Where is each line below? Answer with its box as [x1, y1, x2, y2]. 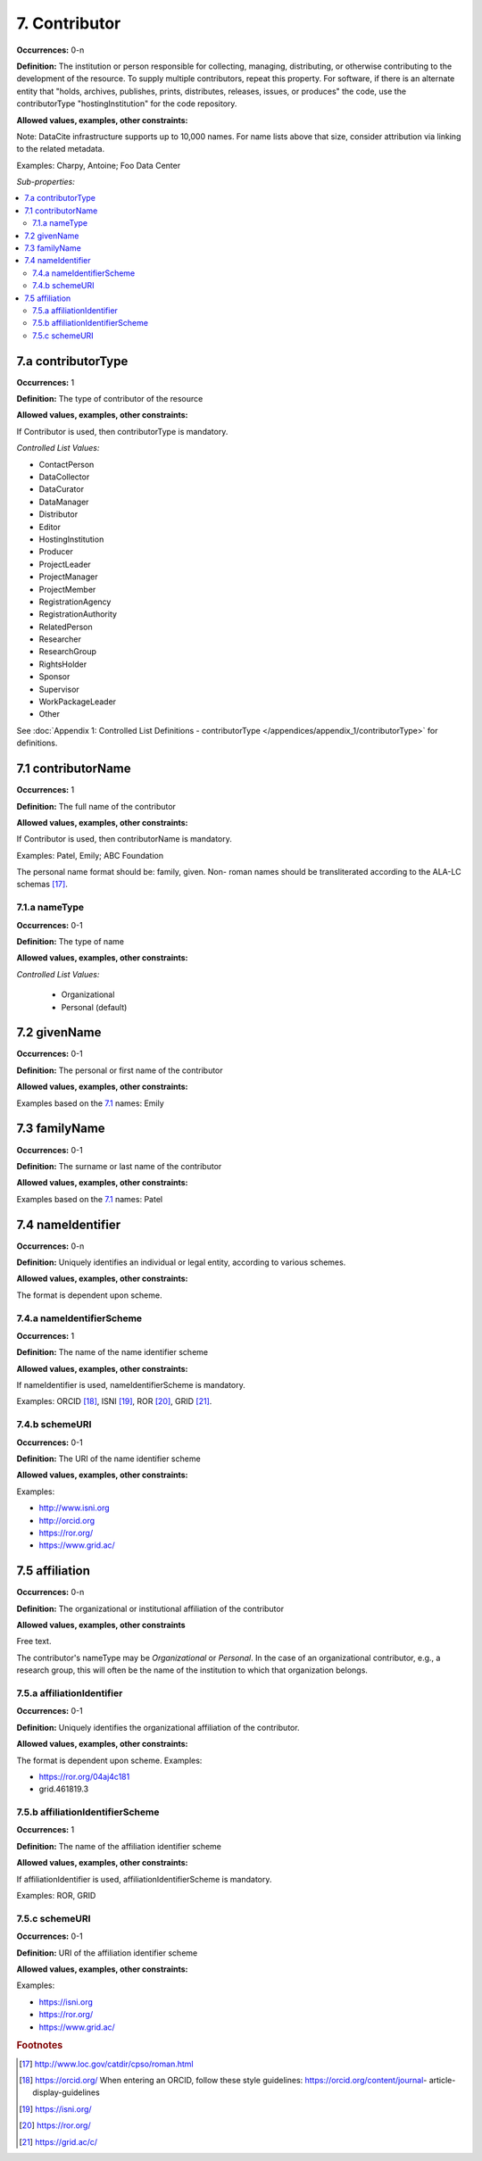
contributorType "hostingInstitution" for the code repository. [16, 98, 237, 109]
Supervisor [38, 684, 79, 694]
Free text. [16, 1636, 52, 1647]
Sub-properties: [16, 177, 75, 187]
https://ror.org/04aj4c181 [38, 1771, 130, 1782]
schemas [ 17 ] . [16, 879, 69, 890]
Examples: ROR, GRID [16, 1891, 96, 1901]
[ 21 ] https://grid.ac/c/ [19, 2136, 98, 2147]
